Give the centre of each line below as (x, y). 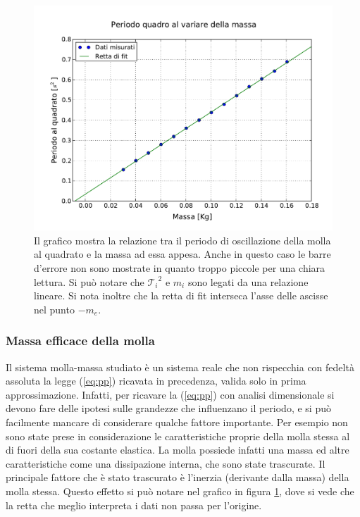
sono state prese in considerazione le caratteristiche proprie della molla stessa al (178, 436)
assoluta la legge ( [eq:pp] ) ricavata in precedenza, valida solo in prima (156, 381)
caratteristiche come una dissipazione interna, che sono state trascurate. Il (166, 463)
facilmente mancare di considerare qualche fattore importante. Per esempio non (177, 422)
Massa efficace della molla (80, 341)
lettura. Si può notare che (89, 281)
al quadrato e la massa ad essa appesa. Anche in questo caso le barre (182, 254)
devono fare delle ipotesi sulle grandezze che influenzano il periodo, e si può (168, 408)
